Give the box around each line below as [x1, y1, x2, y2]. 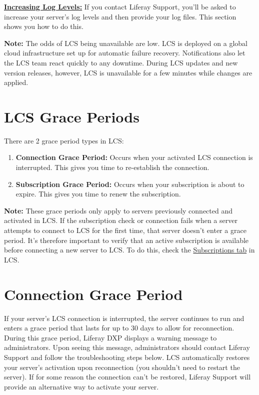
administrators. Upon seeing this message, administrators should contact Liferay [4, 342, 250, 352]
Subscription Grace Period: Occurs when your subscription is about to [15, 178, 244, 189]
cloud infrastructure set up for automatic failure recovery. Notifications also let [4, 47, 245, 58]
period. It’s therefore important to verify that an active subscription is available [4, 234, 249, 245]
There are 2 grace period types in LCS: [4, 135, 124, 145]
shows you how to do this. [4, 21, 83, 31]
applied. [4, 77, 28, 87]
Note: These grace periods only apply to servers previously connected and [4, 205, 232, 215]
